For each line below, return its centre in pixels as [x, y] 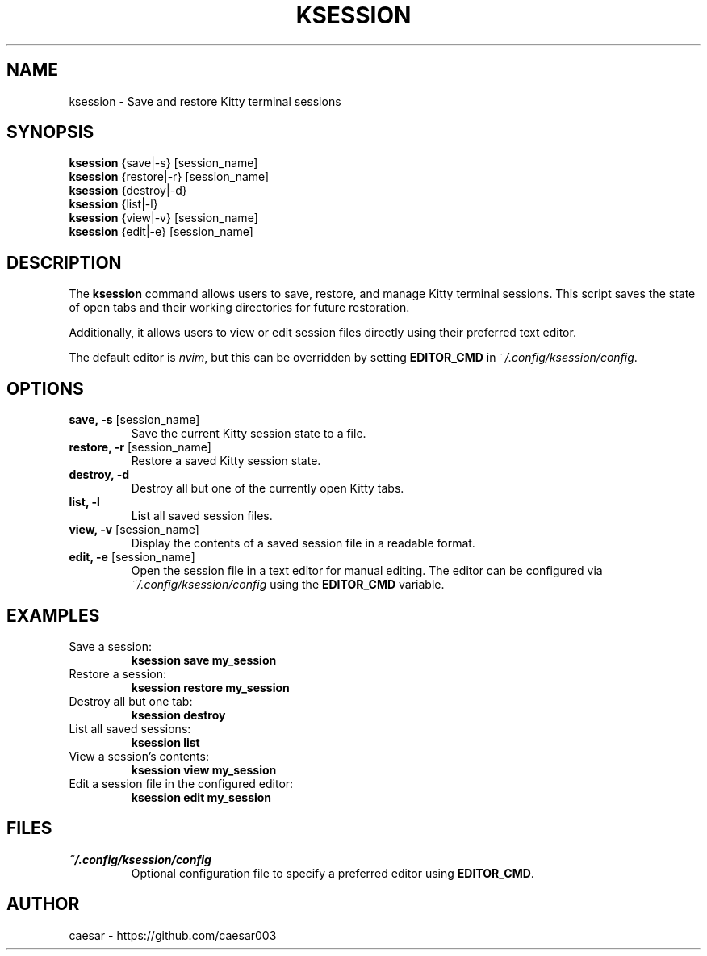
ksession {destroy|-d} [128, 191]
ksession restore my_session [210, 687]
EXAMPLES [53, 615]
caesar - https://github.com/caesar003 [173, 935]
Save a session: [110, 646]
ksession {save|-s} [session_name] [163, 163]
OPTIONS [45, 388]
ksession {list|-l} [113, 204]
